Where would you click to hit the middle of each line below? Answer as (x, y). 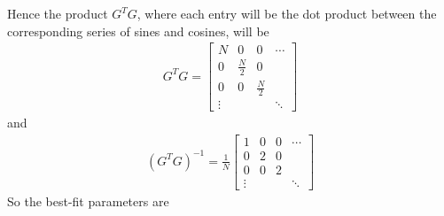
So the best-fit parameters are (88, 201)
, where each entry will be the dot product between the (287, 13)
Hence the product (58, 13)
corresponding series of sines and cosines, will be (138, 31)
